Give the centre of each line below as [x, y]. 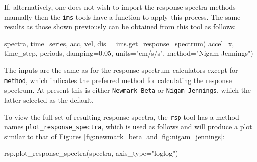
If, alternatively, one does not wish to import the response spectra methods [120, 7]
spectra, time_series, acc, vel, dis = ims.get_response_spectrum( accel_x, [119, 43]
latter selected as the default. [49, 99]
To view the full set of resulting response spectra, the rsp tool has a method [122, 116]
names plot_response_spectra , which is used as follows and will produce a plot [128, 127]
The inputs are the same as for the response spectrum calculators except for [121, 70]
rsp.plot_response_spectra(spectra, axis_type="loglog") [91, 153]
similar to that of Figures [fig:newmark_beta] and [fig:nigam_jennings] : [114, 136]
